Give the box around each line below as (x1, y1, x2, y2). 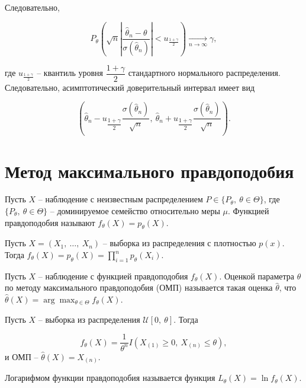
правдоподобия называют (5, 216, 95, 228)
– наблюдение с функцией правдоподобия (38, 269, 188, 282)
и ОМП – (5, 350, 38, 362)
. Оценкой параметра (219, 269, 295, 282)
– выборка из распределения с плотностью (102, 237, 256, 249)
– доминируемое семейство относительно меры (50, 205, 220, 217)
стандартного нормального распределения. (128, 66, 281, 79)
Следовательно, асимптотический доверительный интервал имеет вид (5, 81, 255, 93)
